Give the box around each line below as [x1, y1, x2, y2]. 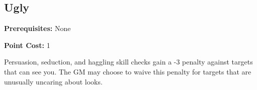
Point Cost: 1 [4, 39, 50, 50]
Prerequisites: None [4, 23, 71, 33]
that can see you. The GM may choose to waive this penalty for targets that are [4, 66, 251, 76]
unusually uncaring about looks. [4, 76, 103, 86]
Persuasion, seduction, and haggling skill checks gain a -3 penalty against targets [4, 56, 253, 67]
